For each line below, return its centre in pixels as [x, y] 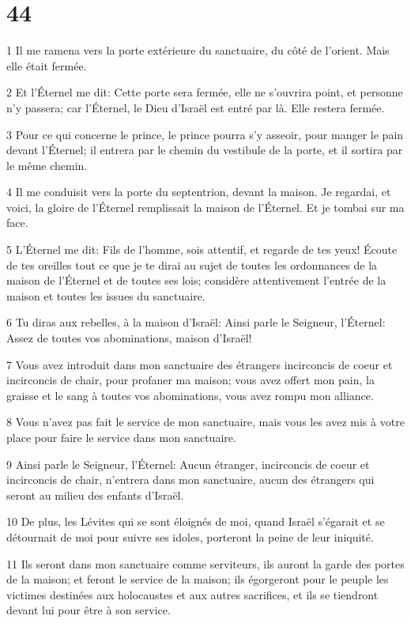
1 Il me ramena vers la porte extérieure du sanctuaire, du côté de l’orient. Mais [198, 50]
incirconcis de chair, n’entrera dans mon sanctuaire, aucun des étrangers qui [190, 480]
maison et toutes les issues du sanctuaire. [106, 295]
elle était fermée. [47, 65]
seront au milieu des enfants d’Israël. [95, 495]
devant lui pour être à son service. [89, 610]
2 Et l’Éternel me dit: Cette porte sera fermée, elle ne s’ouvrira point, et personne [205, 92]
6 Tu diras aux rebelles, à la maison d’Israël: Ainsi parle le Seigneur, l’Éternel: [196, 322]
